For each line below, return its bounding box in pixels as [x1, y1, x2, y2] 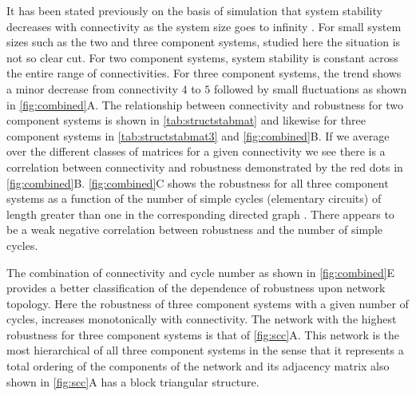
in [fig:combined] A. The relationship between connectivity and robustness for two [6, 96, 404, 113]
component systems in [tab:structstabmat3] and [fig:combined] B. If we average [6, 127, 390, 144]
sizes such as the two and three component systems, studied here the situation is [6, 34, 401, 50]
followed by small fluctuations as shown [213, 80, 407, 97]
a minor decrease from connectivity [6, 80, 178, 97]
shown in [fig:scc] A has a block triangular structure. [6, 373, 260, 390]
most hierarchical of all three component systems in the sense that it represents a [6, 342, 404, 358]
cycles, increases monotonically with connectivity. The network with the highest [6, 311, 397, 327]
